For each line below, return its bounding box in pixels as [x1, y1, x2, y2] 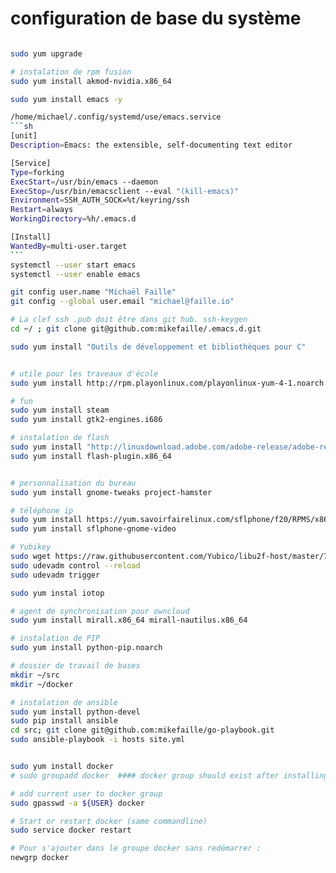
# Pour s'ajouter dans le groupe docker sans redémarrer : [10, 843, 262, 854]
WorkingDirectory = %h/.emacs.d [10, 214, 137, 224]
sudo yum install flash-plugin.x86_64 [10, 451, 172, 461]
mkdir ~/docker [10, 679, 74, 689]
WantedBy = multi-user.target [10, 241, 128, 251]
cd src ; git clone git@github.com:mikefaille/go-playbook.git [10, 725, 275, 736]
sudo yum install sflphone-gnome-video [10, 524, 177, 534]
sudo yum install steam [10, 405, 110, 416]
